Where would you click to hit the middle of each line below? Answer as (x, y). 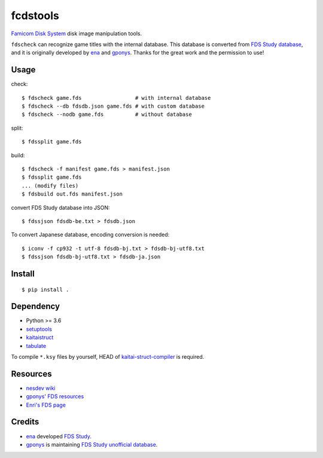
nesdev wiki (41, 388)
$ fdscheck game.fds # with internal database (116, 98)
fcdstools (35, 16)
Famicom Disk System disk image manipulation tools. (77, 33)
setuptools (39, 329)
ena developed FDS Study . (59, 436)
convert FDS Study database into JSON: (60, 207)
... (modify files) (50, 186)
